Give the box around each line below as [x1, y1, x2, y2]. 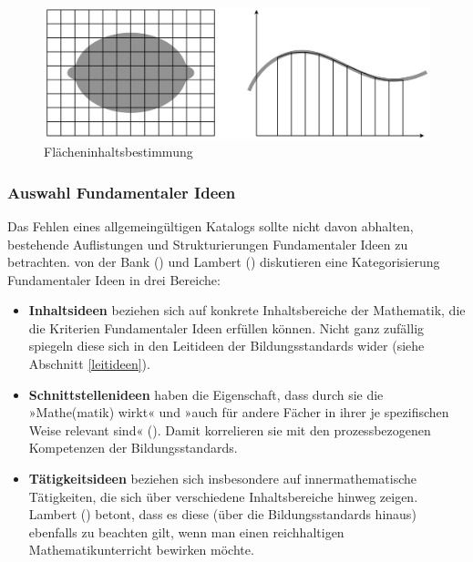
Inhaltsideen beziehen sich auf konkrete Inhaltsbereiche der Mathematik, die [28, 301, 466, 320]
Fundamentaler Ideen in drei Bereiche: [7, 270, 221, 289]
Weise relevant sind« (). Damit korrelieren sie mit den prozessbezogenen [28, 420, 431, 439]
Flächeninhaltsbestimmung [44, 142, 193, 161]
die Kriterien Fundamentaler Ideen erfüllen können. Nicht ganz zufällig [28, 318, 425, 337]
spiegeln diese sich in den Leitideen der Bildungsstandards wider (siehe [28, 336, 425, 355]
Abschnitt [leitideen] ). [28, 354, 150, 373]
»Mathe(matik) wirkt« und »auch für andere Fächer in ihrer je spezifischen [28, 403, 449, 422]
